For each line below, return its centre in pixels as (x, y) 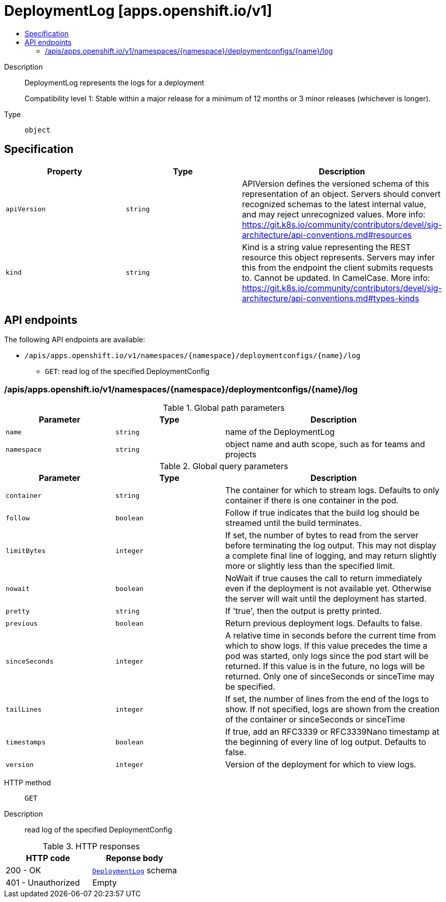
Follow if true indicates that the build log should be (322, 513)
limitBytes (26, 551)
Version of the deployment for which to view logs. (321, 765)
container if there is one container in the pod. (312, 501)
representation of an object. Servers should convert (341, 194)
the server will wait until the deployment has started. (326, 599)
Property (65, 171)
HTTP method (28, 783)
